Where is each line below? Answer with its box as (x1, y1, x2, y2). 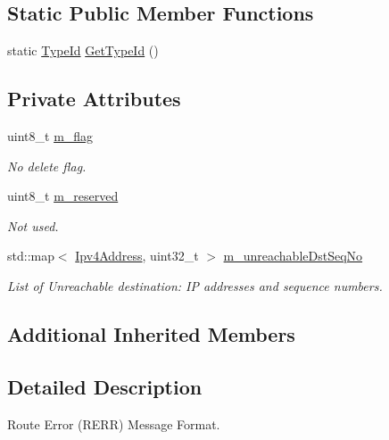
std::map (7, 246, 54, 265)
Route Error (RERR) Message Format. (7, 414, 220, 433)
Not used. (7, 216, 59, 235)
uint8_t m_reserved (7, 187, 119, 205)
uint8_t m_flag (7, 127, 94, 145)
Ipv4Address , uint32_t (75, 246, 199, 265)
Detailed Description (7, 372, 203, 400)
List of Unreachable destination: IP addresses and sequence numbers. (7, 276, 383, 295)
